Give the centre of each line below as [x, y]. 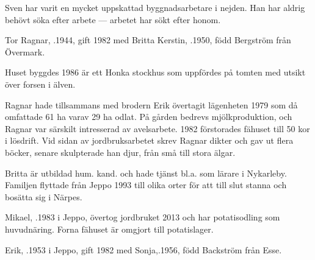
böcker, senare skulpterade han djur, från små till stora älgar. [120, 152]
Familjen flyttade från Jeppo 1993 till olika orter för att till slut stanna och [146, 185]
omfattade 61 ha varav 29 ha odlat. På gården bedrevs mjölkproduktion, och [149, 117]
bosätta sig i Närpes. [44, 196]
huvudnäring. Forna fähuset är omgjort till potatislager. [109, 229]
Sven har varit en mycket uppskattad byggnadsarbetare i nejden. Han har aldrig [155, 7]
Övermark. [25, 51]
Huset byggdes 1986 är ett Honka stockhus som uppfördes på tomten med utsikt [155, 72]
